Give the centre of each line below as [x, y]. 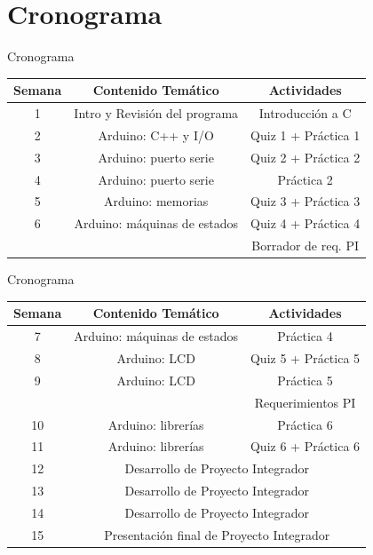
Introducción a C [305, 113]
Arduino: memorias [156, 201]
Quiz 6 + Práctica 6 [305, 446]
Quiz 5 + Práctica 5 [305, 358]
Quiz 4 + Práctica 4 [306, 223]
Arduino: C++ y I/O [156, 135]
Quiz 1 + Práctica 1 [306, 135]
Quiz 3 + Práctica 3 [306, 201]
